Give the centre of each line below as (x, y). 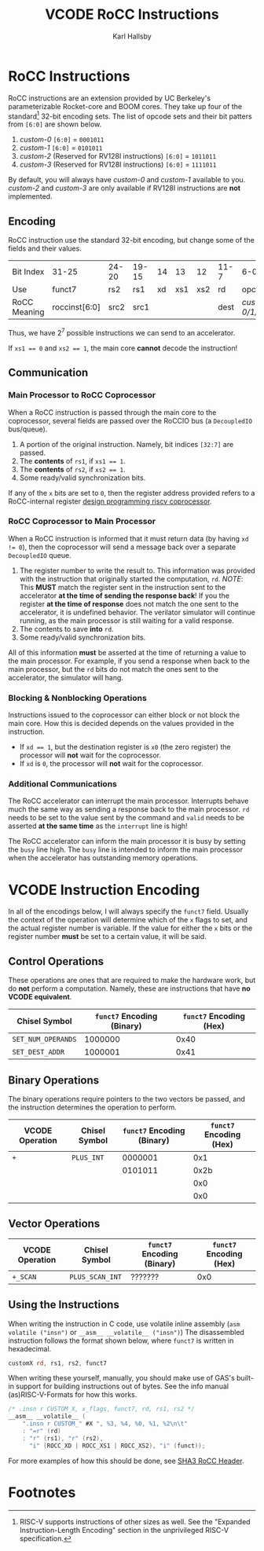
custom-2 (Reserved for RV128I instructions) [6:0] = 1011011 (118, 156)
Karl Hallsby (132, 36)
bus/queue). (28, 429)
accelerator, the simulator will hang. (66, 677)
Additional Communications (63, 784)
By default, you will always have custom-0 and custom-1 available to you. (127, 180)
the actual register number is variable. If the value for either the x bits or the (130, 928)
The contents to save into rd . (66, 629)
